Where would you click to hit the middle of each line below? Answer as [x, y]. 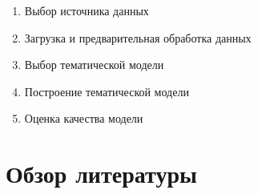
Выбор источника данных [87, 10]
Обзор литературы [101, 174]
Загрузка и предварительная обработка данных [138, 37]
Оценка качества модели [84, 118]
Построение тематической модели [107, 91]
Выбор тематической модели [94, 65]
